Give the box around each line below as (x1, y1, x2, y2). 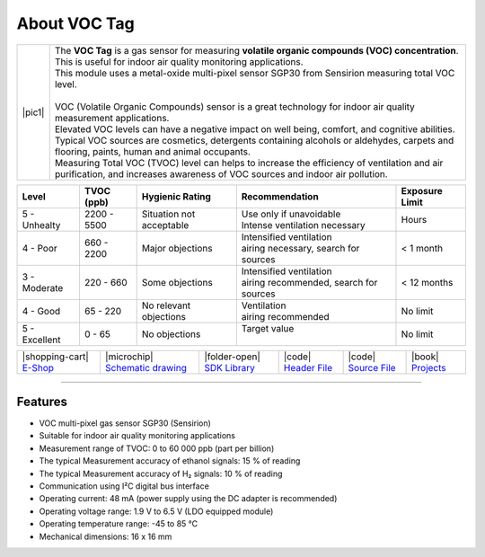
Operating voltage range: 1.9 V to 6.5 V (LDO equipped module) (39, 506, 274, 517)
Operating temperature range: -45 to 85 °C (39, 518, 198, 529)
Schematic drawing (104, 361, 188, 374)
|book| (411, 350, 439, 363)
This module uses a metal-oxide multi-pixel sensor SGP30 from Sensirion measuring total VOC (54, 66, 455, 79)
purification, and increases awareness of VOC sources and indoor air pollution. (54, 167, 388, 180)
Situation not (141, 208, 196, 220)
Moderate (22, 281, 64, 294)
